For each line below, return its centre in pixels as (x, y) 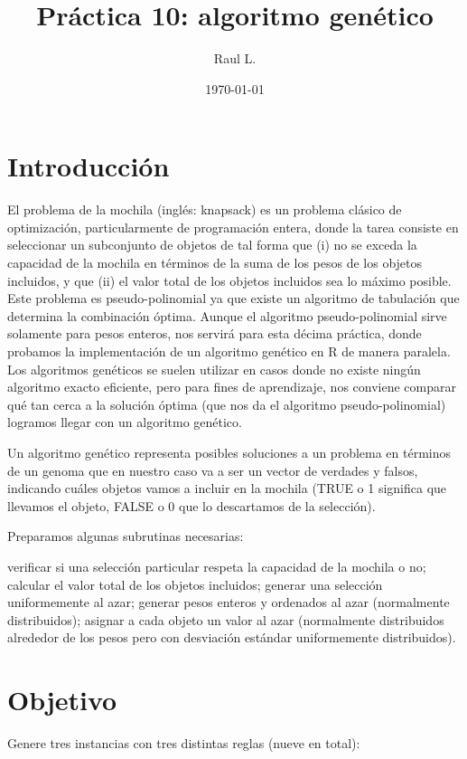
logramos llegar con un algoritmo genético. (125, 422)
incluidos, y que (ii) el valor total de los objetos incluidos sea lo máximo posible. (229, 280)
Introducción (89, 166)
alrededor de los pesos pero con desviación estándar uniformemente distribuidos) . (232, 637)
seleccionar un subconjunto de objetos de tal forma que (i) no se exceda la (212, 245)
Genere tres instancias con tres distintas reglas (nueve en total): (184, 743)
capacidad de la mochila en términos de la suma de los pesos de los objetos (215, 263)
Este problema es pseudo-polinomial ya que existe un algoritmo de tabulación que (233, 298)
